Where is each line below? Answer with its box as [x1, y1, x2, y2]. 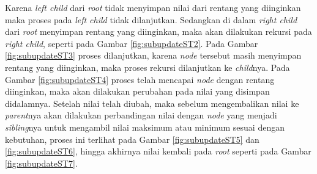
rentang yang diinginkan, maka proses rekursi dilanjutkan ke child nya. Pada [5, 60, 290, 73]
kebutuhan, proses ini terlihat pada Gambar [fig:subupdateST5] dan [5, 132, 259, 145]
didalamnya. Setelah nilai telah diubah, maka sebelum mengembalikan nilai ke [5, 96, 299, 109]
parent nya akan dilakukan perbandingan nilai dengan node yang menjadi [5, 109, 277, 121]
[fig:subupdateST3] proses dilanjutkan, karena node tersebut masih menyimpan [5, 49, 302, 62]
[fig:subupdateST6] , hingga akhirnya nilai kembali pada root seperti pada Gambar [5, 145, 311, 158]
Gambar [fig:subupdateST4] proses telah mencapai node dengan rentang [5, 73, 275, 85]
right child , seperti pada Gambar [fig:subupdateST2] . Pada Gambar [5, 37, 258, 49]
